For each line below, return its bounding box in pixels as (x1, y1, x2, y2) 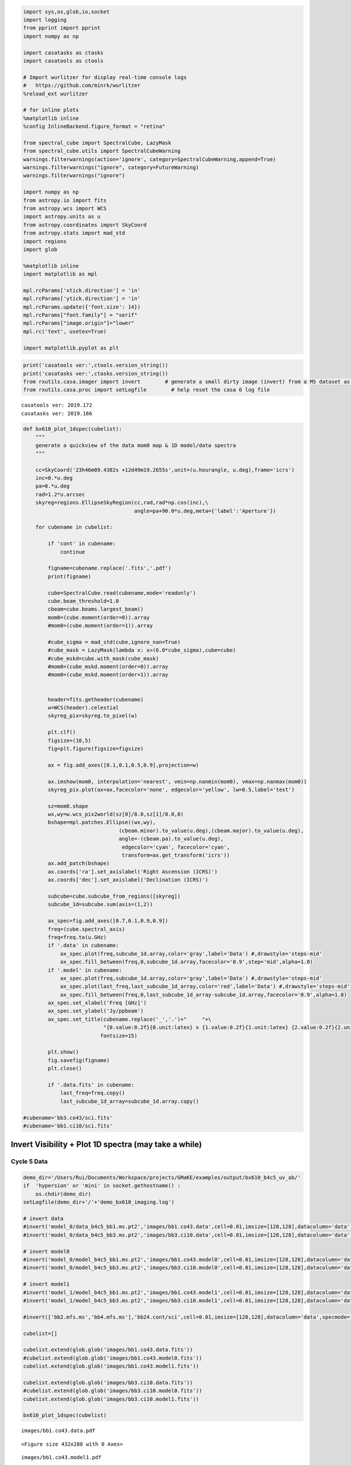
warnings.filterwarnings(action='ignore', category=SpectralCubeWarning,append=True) (23, 156, 276, 162)
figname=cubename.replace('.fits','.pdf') (47, 565, 172, 571)
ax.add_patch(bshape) (47, 860, 110, 867)
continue (60, 548, 85, 555)
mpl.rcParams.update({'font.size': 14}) (23, 304, 140, 310)
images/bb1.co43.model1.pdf (21, 1454, 102, 1461)
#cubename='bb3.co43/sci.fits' (23, 1114, 113, 1121)
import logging (23, 16, 67, 23)
